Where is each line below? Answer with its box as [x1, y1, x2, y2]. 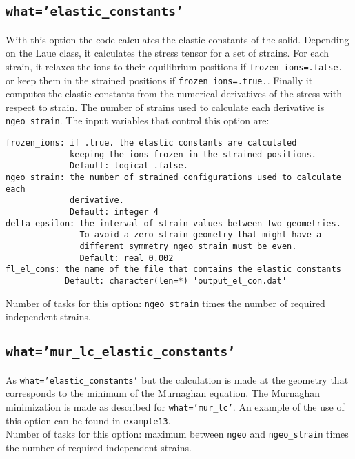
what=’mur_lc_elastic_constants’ [6, 344, 236, 360]
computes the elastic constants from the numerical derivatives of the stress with [6, 86, 342, 101]
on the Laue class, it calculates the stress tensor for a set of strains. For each [6, 46, 329, 60]
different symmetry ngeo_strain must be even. [79, 242, 297, 252]
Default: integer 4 [70, 207, 159, 217]
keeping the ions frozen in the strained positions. [70, 149, 317, 159]
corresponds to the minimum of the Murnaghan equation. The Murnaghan [6, 386, 321, 400]
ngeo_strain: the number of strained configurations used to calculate [6, 173, 341, 183]
